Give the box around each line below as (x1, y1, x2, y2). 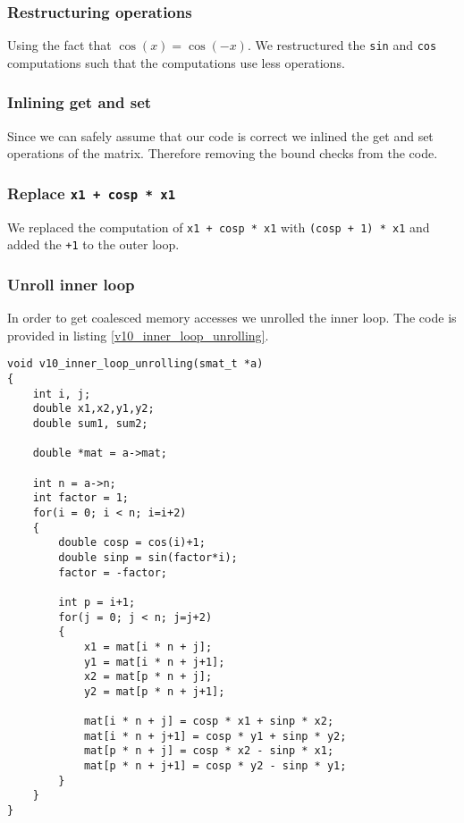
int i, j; (32, 387, 91, 400)
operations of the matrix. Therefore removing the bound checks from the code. (7, 144, 438, 163)
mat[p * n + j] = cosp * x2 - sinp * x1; (83, 744, 334, 758)
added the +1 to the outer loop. (7, 235, 180, 254)
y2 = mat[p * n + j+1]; (83, 684, 225, 698)
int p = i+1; (58, 595, 136, 609)
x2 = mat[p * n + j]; (83, 670, 213, 684)
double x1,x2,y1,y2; (32, 402, 155, 416)
